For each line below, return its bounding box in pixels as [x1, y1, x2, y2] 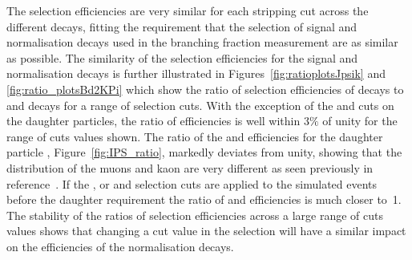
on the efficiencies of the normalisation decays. [6, 238, 234, 254]
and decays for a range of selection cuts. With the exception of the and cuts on [6, 96, 394, 113]
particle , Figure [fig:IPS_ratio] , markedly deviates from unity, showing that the [6, 144, 402, 160]
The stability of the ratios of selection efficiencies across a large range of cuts [6, 206, 384, 223]
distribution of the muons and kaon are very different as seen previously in [6, 159, 374, 176]
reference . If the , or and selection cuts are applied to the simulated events [6, 175, 378, 192]
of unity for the [322, 112, 398, 129]
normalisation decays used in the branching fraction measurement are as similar [6, 34, 398, 51]
